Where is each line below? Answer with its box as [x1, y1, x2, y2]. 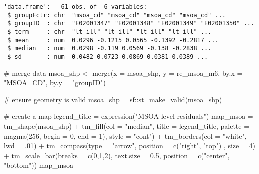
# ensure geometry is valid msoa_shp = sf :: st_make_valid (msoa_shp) [4, 94, 222, 104]
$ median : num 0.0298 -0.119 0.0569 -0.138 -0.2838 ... [7, 45, 212, 52]
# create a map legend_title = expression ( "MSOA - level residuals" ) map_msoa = [4, 111, 253, 121]
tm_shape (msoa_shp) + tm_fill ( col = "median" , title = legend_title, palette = [4, 120, 250, 131]
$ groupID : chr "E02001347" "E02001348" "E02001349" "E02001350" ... [7, 20, 255, 27]
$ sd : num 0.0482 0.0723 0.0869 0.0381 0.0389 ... [7, 53, 208, 60]
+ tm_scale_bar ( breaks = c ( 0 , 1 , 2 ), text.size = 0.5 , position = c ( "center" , [4, 150, 230, 160]
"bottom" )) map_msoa [4, 160, 73, 170]
